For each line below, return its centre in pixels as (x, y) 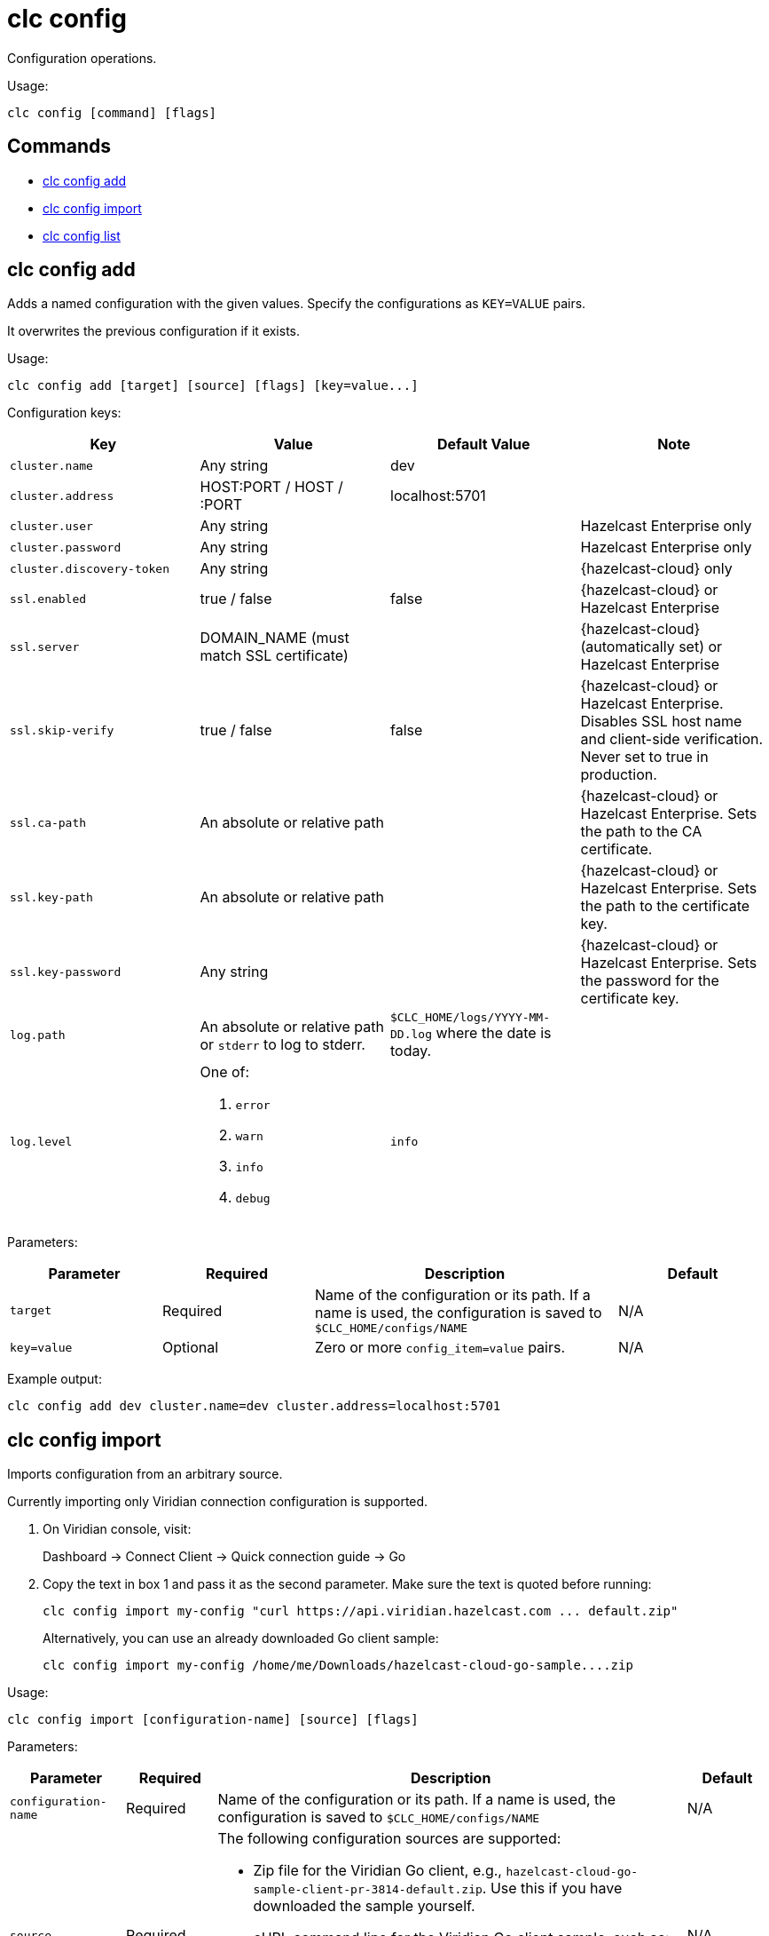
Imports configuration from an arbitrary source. (145, 1474)
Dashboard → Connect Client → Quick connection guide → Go (224, 1557)
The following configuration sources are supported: (389, 1839)
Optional (191, 1348)
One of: (225, 1072)
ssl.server (45, 647)
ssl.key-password (66, 972)
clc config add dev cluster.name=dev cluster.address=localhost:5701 (254, 1406)
